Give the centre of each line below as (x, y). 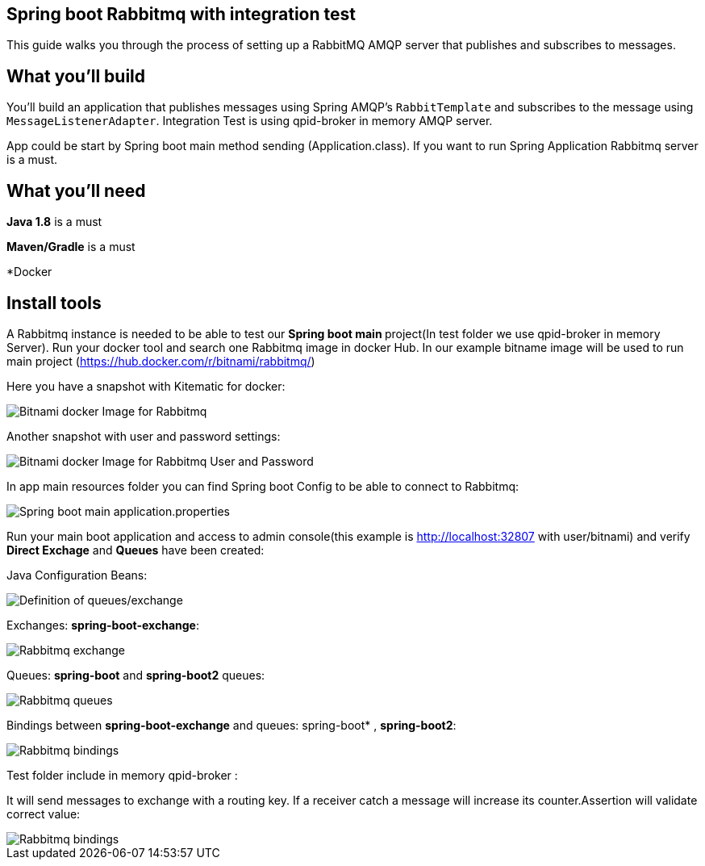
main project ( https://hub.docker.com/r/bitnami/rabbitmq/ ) (161, 361)
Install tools (54, 303)
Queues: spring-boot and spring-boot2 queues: (136, 675)
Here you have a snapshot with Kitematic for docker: (146, 386)
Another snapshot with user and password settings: (144, 436)
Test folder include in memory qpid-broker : (122, 775)
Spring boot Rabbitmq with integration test (181, 14)
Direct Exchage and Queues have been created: (136, 550)
